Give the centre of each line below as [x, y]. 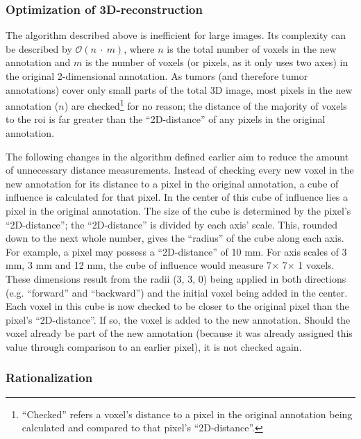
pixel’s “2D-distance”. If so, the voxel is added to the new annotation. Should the [178, 319]
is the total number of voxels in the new [252, 48]
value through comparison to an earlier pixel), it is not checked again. [154, 346]
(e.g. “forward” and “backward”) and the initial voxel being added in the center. [177, 292]
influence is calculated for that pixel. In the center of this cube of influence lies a [177, 197]
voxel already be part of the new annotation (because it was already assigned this [179, 333]
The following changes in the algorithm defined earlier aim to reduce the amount [177, 156]
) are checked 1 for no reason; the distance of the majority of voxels [205, 105]
